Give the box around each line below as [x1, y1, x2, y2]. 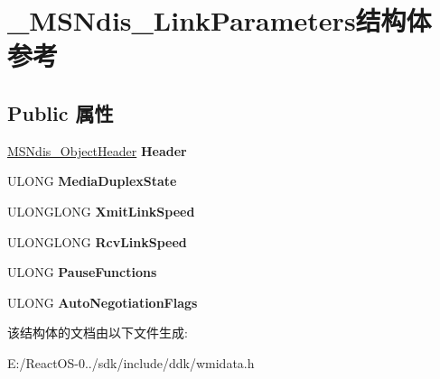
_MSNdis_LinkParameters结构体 [7, 2, 432, 39]
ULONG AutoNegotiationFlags [7, 292, 198, 311]
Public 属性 [7, 98, 114, 126]
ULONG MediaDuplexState [7, 171, 177, 190]
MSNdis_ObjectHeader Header [7, 141, 187, 160]
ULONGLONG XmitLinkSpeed [7, 201, 195, 220]
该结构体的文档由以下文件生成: [7, 323, 188, 342]
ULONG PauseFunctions [7, 263, 157, 282]
